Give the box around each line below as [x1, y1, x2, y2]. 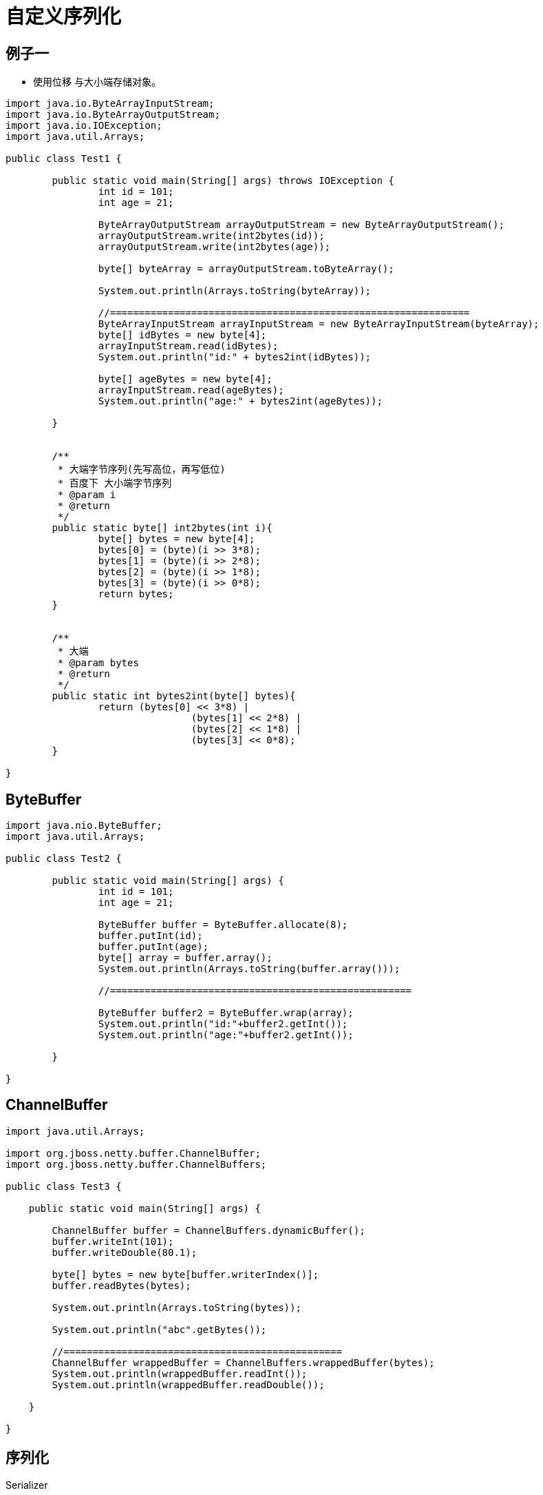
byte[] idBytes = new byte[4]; [98, 329, 267, 341]
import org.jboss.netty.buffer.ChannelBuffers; [6, 1158, 267, 1170]
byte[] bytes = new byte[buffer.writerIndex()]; [52, 1268, 319, 1280]
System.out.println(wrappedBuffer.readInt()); [52, 1368, 308, 1379]
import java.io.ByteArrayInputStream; [6, 98, 215, 110]
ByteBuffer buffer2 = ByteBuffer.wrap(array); [98, 1007, 354, 1019]
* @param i [57, 489, 116, 501]
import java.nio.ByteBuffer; [6, 820, 162, 832]
